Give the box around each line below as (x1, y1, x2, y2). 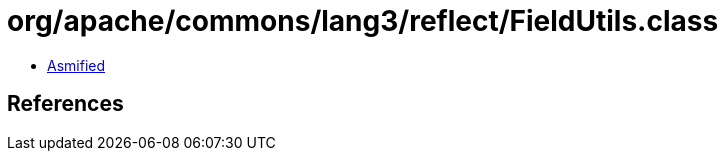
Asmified (47, 56, 106, 74)
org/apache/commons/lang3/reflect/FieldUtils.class (7, 4, 719, 38)
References (7, 91, 124, 117)
